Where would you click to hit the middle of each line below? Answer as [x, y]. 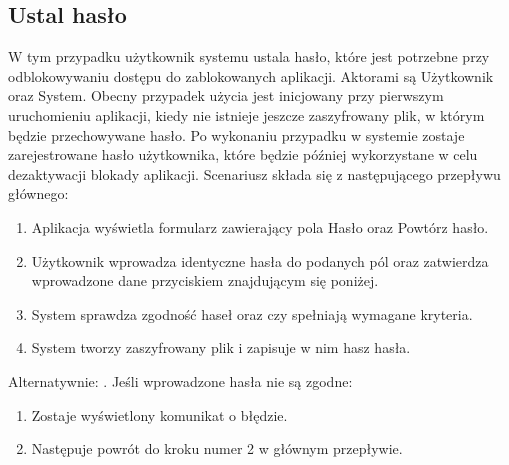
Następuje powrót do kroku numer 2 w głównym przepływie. [217, 448]
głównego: [38, 193]
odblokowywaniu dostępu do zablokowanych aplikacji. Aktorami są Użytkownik [251, 75]
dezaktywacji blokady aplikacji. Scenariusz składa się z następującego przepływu [254, 173]
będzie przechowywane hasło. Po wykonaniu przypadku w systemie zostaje [236, 134]
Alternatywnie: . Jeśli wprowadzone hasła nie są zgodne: [180, 380]
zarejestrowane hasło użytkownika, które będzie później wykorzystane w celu [243, 154]
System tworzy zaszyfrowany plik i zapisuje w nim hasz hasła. [221, 347]
